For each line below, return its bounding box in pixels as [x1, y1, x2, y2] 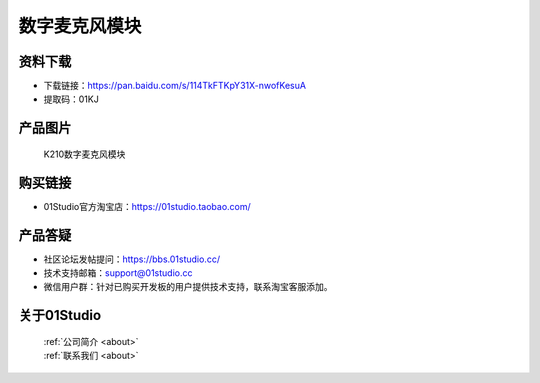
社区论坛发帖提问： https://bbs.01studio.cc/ [43, 253, 220, 265]
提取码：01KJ [43, 93, 99, 105]
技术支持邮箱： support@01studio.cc [43, 267, 193, 279]
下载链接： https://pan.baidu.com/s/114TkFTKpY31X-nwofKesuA [43, 80, 307, 92]
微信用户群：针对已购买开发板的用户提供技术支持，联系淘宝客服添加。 [43, 281, 333, 293]
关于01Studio [18, 307, 102, 324]
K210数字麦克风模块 [43, 148, 126, 160]
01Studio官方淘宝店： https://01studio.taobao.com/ [43, 200, 252, 212]
